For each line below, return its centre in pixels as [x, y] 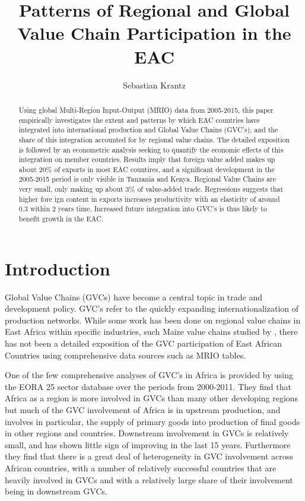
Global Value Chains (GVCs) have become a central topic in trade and [134, 297]
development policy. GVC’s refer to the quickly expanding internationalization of [152, 308]
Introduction [58, 268]
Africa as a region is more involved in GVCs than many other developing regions [152, 398]
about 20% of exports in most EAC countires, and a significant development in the [147, 169]
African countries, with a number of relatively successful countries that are [141, 468]
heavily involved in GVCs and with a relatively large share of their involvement [149, 479]
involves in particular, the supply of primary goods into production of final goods [152, 421]
